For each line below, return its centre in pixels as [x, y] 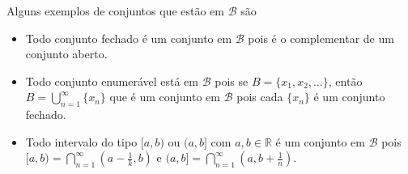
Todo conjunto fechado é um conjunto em [129, 38]
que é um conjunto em [165, 97]
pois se [232, 81]
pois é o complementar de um [321, 38]
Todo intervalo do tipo [81, 141]
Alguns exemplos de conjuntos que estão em [115, 11]
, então [345, 81]
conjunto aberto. [66, 54]
